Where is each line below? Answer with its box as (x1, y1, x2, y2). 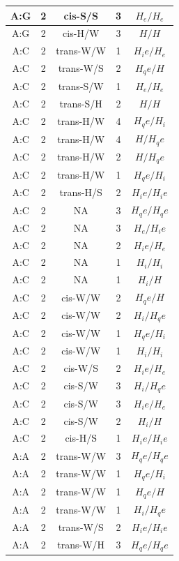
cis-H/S (65, 431, 97, 445)
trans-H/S (59, 185, 102, 200)
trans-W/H (57, 537, 105, 552)
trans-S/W (58, 78, 104, 93)
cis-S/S (63, 8, 98, 22)
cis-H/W (63, 26, 100, 40)
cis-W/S (63, 361, 98, 375)
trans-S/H (59, 96, 102, 110)
